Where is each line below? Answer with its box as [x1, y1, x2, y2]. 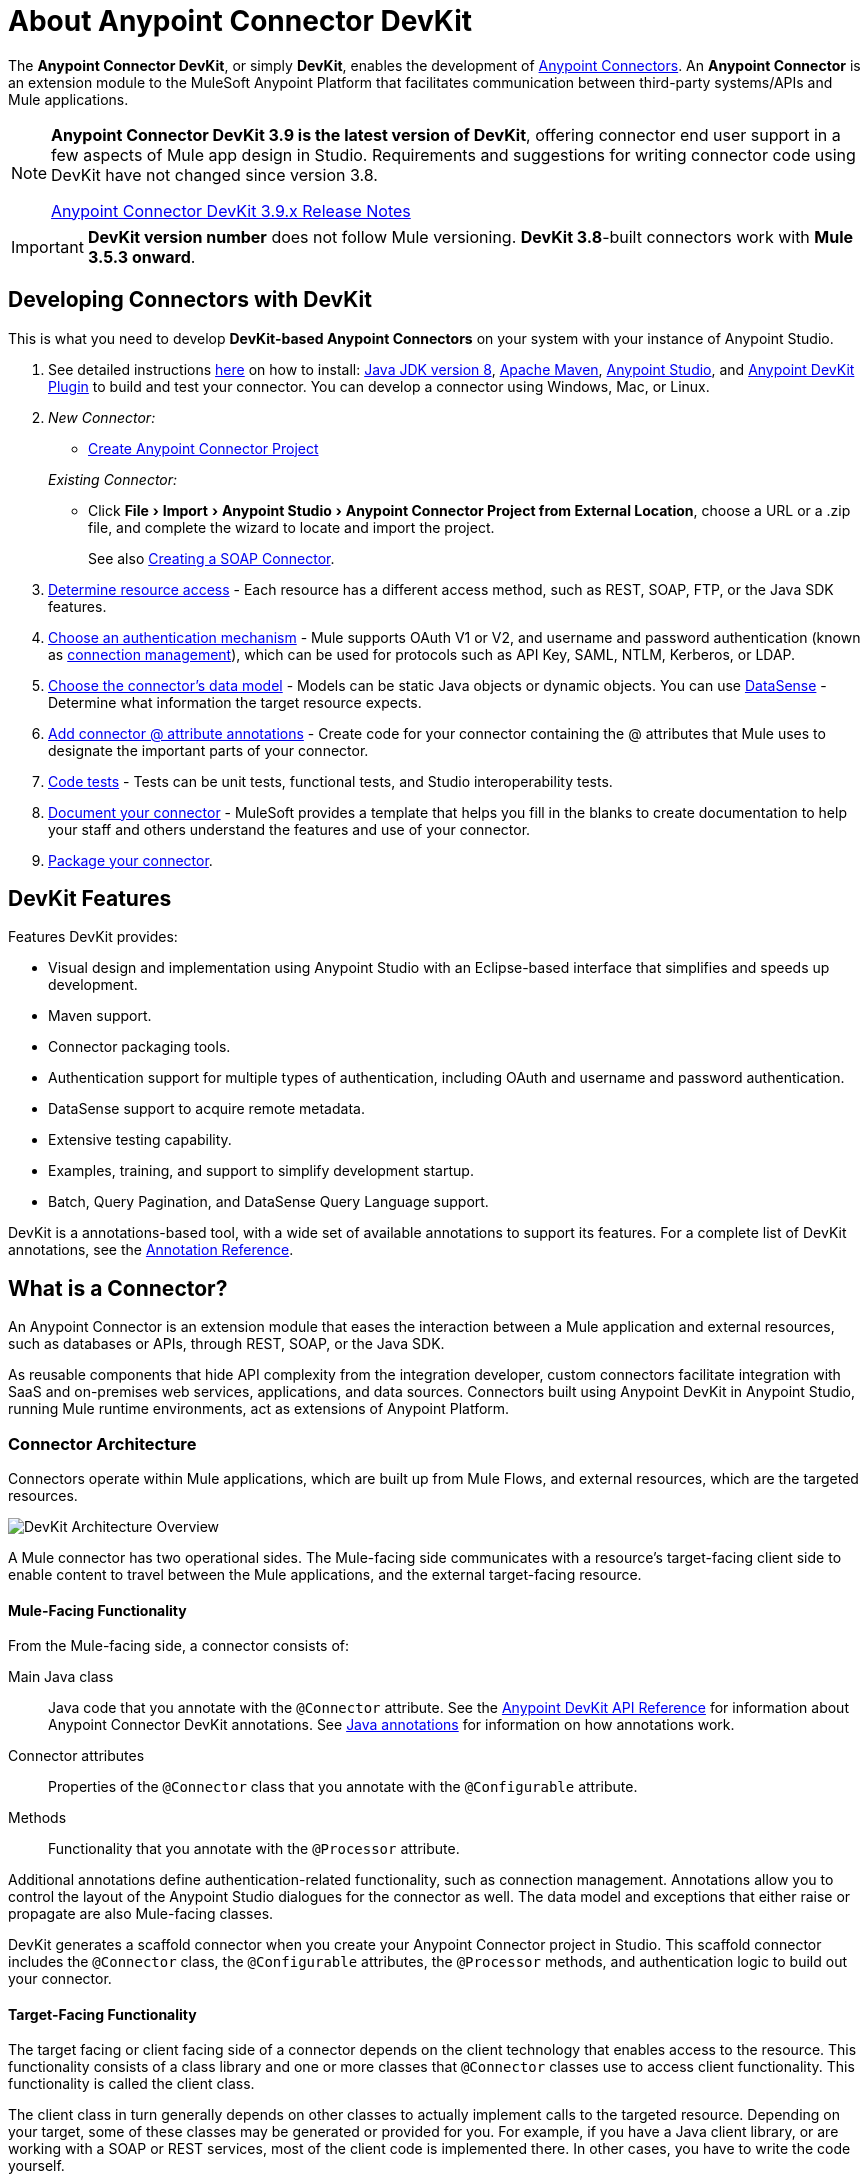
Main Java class [8, 1668, 114, 1686]
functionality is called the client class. [8, 2075, 255, 2093]
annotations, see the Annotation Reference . [8, 1241, 294, 1259]
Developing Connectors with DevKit [8, 287, 372, 313]
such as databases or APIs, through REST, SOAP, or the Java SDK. [8, 1335, 445, 1353]
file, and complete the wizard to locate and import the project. [88, 518, 495, 536]
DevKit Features [8, 886, 172, 912]
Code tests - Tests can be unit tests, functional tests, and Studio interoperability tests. [48, 772, 613, 790]
